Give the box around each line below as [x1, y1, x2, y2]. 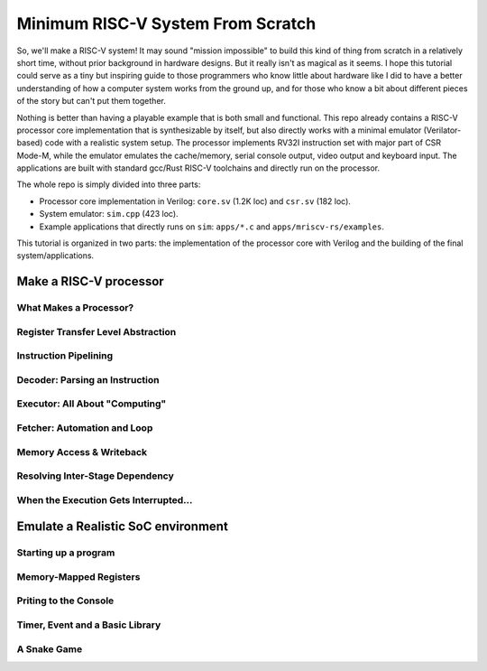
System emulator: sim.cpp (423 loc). [39, 209, 179, 219]
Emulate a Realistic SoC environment [16, 519, 229, 535]
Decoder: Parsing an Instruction [16, 373, 160, 386]
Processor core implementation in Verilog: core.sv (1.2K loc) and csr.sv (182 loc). [39, 195, 352, 207]
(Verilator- [423, 125, 462, 135]
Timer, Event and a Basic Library [16, 619, 161, 631]
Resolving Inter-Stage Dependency [16, 470, 175, 482]
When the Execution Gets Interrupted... [16, 493, 193, 506]
